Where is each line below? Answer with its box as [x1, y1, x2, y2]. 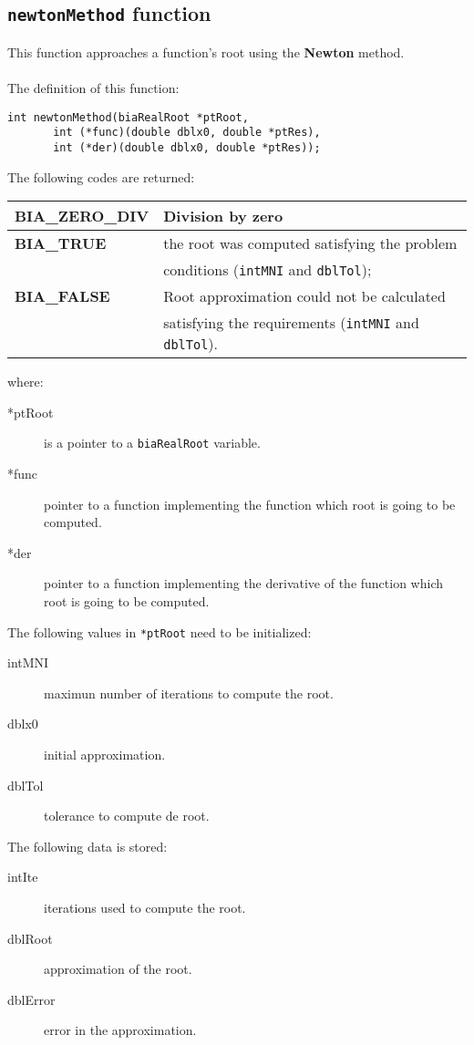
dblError [7, 989, 56, 1009]
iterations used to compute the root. [44, 897, 246, 916]
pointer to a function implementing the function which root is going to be [44, 494, 456, 513]
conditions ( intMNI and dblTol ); [163, 259, 372, 281]
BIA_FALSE [15, 285, 110, 307]
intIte [7, 867, 38, 886]
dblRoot [7, 928, 53, 947]
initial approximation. [44, 744, 166, 763]
